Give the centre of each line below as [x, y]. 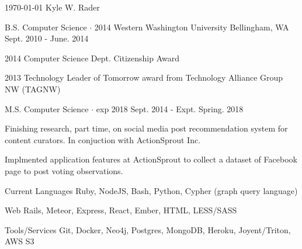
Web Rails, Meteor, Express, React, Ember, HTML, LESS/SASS [121, 210]
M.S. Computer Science [47, 108]
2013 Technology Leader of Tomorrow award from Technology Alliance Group [144, 77]
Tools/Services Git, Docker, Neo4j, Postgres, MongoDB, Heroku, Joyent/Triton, [148, 229]
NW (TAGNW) [33, 89]
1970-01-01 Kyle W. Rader [52, 7]
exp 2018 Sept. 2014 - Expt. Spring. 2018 [170, 108]
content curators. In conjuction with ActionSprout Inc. [103, 139]
